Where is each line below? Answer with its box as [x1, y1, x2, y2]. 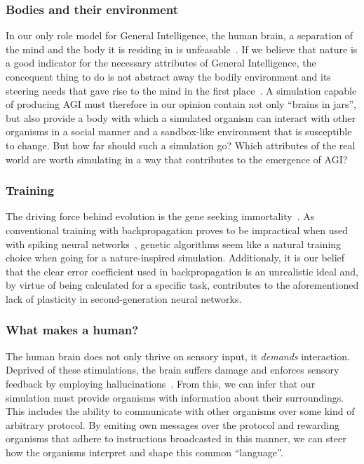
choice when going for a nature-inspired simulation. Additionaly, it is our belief [6, 250, 345, 265]
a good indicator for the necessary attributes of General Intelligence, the [6, 55, 316, 70]
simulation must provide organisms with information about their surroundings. [6, 390, 344, 404]
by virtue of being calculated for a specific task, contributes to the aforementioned [6, 278, 359, 292]
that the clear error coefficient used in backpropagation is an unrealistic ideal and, [6, 264, 358, 278]
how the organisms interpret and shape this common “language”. [6, 444, 283, 459]
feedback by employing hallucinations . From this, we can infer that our [6, 376, 316, 390]
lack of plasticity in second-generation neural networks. [6, 291, 242, 306]
